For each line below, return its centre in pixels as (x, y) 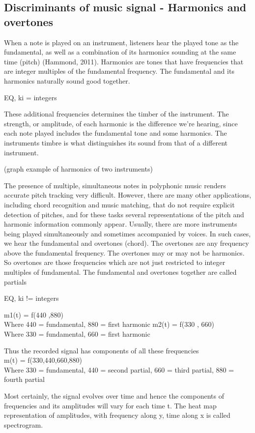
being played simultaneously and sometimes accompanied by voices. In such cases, (127, 233)
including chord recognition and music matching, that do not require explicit (119, 204)
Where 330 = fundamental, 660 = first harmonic (77, 334)
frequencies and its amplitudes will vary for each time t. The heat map (110, 405)
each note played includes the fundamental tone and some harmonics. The (115, 133)
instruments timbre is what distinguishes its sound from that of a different (116, 142)
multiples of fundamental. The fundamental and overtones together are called (120, 272)
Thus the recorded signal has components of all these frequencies (101, 350)
